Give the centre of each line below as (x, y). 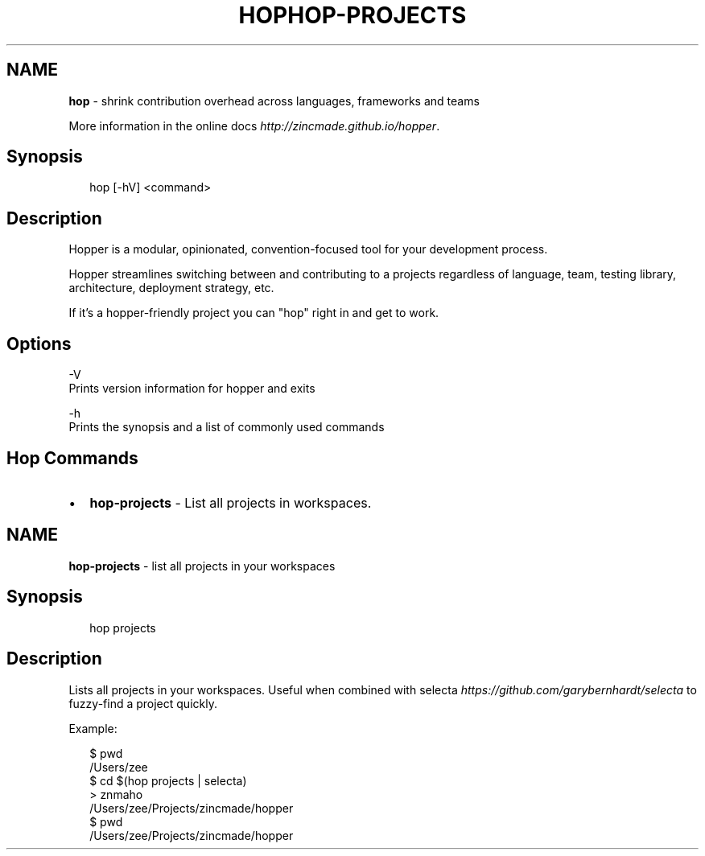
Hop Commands (72, 458)
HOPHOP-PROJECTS (352, 15)
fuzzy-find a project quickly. (143, 703)
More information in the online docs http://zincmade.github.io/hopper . (254, 126)
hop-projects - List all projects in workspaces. (231, 502)
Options (39, 344)
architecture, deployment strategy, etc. (171, 288)
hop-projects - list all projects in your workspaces (202, 566)
